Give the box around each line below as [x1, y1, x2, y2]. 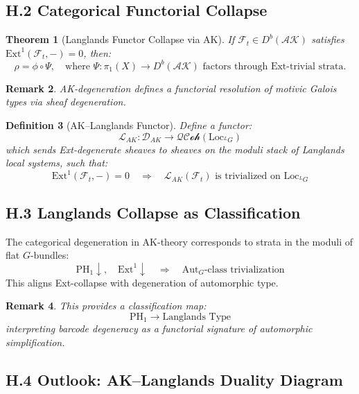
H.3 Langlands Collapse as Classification [6, 201, 301, 223]
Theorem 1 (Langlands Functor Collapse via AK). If [6, 32, 235, 46]
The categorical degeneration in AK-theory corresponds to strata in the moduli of [6, 234, 353, 248]
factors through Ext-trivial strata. [202, 61, 347, 71]
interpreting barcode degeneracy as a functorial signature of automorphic [6, 321, 313, 336]
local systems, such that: [6, 155, 108, 170]
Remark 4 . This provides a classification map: [6, 298, 207, 313]
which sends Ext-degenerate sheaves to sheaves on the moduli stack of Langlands [6, 142, 344, 156]
